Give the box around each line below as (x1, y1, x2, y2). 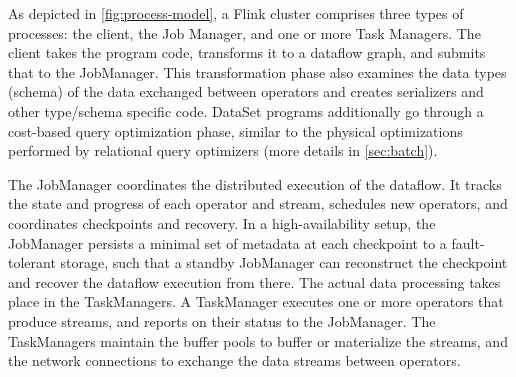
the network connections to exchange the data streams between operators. (8, 350, 461, 371)
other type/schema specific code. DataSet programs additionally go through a (8, 100, 484, 121)
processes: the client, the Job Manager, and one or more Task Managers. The (8, 22, 481, 43)
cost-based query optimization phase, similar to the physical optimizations (8, 120, 463, 141)
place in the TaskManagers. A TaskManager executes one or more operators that (8, 291, 504, 312)
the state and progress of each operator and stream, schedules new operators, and (8, 193, 508, 214)
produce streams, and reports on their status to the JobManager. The (8, 310, 436, 331)
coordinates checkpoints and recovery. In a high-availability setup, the (8, 212, 436, 233)
